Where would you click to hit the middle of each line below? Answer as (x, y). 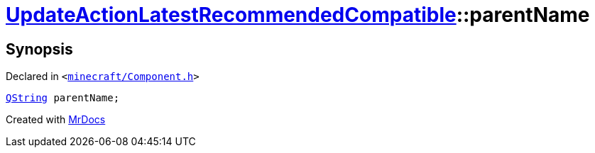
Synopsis (39, 49)
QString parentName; (63, 98)
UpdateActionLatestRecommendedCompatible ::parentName (298, 15)
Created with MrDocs (56, 120)
